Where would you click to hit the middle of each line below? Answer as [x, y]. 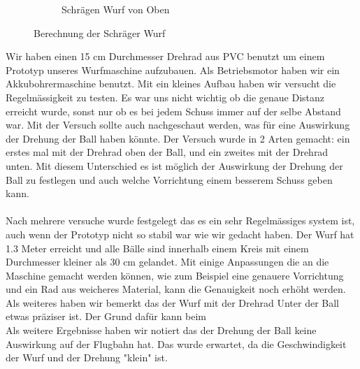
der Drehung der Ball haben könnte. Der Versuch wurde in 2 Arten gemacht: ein [178, 138]
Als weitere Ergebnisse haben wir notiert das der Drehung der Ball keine [161, 330]
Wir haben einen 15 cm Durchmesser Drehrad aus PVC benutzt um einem [165, 56]
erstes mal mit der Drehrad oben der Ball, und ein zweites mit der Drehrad [167, 152]
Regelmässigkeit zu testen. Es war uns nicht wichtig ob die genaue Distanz [165, 97]
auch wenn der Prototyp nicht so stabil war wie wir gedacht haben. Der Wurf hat [180, 234]
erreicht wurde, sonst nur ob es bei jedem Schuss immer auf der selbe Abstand [173, 111]
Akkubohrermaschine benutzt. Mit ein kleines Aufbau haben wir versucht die [171, 84]
